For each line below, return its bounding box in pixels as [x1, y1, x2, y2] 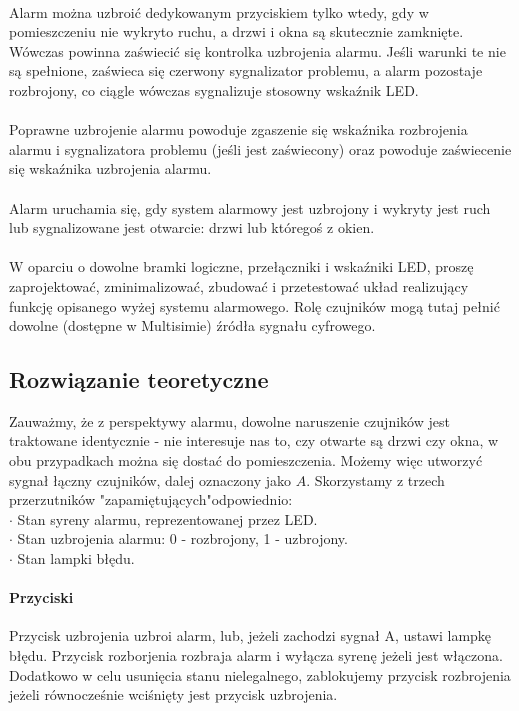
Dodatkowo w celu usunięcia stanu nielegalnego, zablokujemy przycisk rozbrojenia [9, 664, 511, 685]
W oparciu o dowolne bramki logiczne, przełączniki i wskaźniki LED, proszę [9, 256, 474, 277]
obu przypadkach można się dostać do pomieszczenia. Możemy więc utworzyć [9, 450, 483, 471]
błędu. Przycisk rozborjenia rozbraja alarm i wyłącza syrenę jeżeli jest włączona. [9, 645, 503, 666]
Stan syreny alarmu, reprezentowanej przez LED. [17, 508, 318, 529]
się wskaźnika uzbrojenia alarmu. [9, 158, 212, 179]
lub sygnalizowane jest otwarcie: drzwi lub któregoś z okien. [9, 217, 375, 238]
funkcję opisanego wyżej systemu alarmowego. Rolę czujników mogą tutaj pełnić [9, 295, 500, 316]
